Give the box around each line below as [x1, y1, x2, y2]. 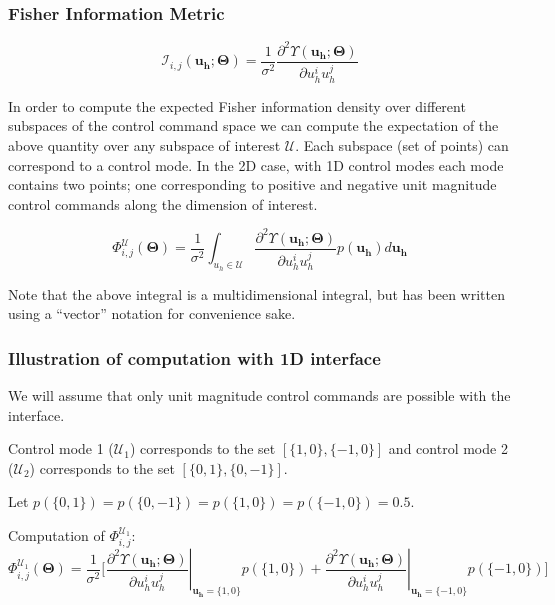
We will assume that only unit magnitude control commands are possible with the [8, 385, 511, 405]
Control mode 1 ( [8, 438, 114, 459]
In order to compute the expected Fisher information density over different [8, 95, 466, 116]
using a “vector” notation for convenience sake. [8, 303, 296, 324]
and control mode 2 [388, 438, 508, 459]
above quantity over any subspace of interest [8, 135, 281, 156]
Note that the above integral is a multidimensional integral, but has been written [8, 283, 505, 304]
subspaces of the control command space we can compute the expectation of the [8, 115, 499, 136]
